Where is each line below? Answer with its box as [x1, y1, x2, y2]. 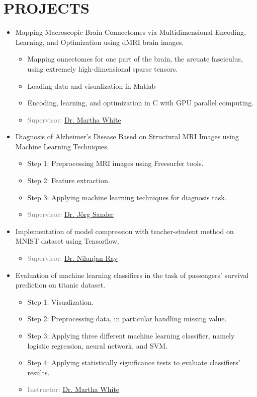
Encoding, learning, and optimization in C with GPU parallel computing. [27, 97, 254, 108]
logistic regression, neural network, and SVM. [27, 340, 168, 351]
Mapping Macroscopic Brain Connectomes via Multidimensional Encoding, [15, 27, 246, 37]
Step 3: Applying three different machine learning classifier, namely [27, 330, 235, 341]
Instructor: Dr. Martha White [27, 384, 120, 394]
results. [27, 367, 50, 377]
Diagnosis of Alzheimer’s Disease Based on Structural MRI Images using [15, 131, 239, 142]
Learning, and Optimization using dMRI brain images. [15, 36, 184, 47]
